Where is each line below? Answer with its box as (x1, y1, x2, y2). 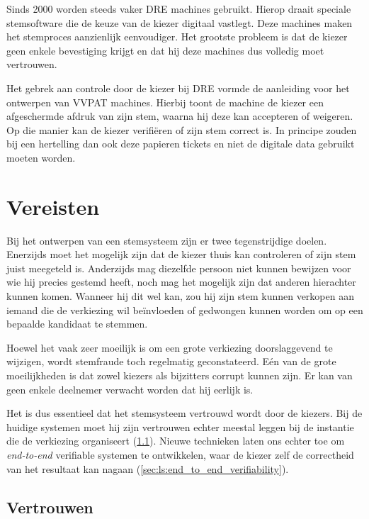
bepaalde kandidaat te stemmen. (6, 316, 148, 331)
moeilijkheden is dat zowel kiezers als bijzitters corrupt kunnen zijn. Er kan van (6, 368, 353, 382)
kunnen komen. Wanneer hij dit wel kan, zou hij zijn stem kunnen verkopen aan (6, 289, 354, 303)
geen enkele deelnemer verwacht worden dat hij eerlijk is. (6, 381, 254, 396)
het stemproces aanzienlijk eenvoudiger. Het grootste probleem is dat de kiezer (6, 29, 348, 44)
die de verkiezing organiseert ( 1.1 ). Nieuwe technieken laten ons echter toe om (6, 433, 345, 448)
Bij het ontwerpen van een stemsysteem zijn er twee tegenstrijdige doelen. (6, 233, 327, 247)
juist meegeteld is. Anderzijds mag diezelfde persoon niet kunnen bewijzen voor (6, 260, 351, 275)
